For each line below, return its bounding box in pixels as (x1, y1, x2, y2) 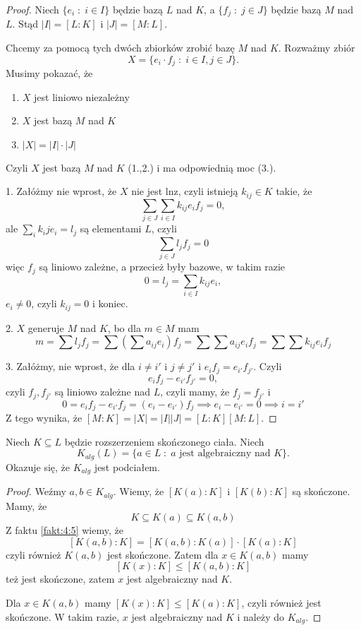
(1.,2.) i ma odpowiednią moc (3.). (128, 160, 276, 174)
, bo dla (107, 320, 141, 335)
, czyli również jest (241, 595, 322, 610)
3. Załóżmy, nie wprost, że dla (6, 359, 135, 374)
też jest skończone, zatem (6, 571, 115, 586)
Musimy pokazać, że (6, 66, 93, 81)
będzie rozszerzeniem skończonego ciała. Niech (64, 434, 264, 448)
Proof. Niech (6, 2, 59, 16)
